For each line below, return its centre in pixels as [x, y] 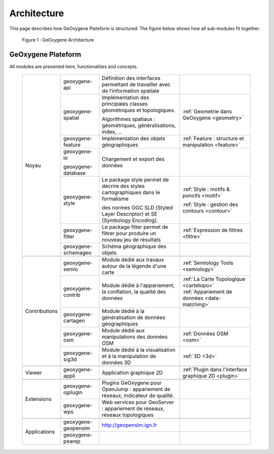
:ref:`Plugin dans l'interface [215, 370]
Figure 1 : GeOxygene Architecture [58, 40]
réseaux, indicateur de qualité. [138, 396]
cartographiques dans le [131, 192]
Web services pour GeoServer [138, 402]
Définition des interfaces [131, 78]
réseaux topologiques [128, 415]
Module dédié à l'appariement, [138, 285]
